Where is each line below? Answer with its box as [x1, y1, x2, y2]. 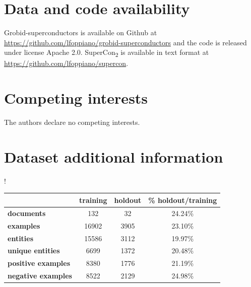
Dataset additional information [4, 146, 223, 167]
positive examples [8, 258, 71, 268]
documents [8, 207, 46, 218]
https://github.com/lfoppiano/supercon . [4, 58, 129, 68]
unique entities [8, 245, 60, 256]
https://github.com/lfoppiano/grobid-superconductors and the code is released [4, 37, 247, 47]
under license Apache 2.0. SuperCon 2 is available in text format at [4, 47, 209, 59]
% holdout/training [148, 194, 217, 205]
